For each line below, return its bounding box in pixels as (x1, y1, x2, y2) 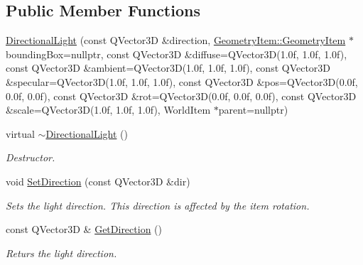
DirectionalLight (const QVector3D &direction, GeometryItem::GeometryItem (6, 33, 346, 48)
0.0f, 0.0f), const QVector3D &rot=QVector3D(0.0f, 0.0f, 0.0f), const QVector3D (6, 88, 357, 103)
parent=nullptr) (218, 102, 288, 117)
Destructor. (6, 150, 55, 165)
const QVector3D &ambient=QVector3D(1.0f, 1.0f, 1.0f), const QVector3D (6, 60, 331, 75)
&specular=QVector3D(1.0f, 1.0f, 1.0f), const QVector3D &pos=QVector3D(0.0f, (6, 74, 358, 89)
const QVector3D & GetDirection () (6, 222, 162, 237)
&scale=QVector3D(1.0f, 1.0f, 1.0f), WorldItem (6, 102, 211, 117)
